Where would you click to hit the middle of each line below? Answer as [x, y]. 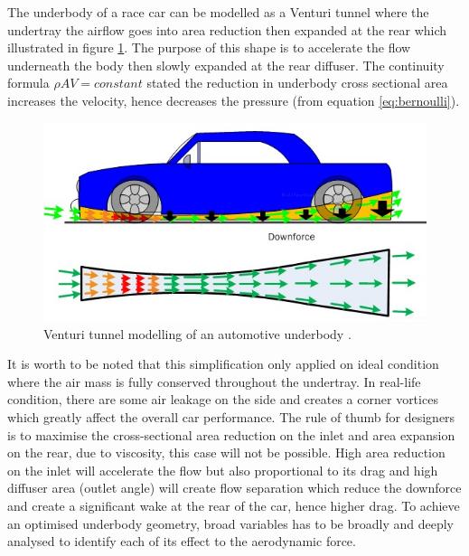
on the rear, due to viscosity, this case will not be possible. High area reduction [226, 452]
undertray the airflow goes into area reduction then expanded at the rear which [227, 29]
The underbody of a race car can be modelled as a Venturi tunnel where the [218, 12]
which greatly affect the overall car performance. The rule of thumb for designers [231, 417]
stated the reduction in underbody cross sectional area [297, 83]
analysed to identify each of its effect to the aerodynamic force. [182, 541]
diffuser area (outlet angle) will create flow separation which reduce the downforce [234, 488]
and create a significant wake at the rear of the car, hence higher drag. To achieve [234, 506]
